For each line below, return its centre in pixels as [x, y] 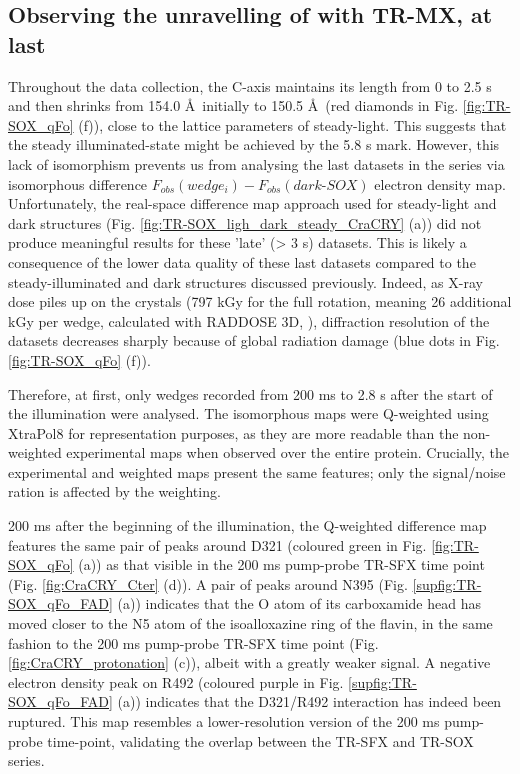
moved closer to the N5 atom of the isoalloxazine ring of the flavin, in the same [250, 623]
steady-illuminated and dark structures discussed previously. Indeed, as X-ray [245, 281]
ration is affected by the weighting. [114, 491]
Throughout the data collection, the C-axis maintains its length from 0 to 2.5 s [250, 85]
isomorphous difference [78, 183]
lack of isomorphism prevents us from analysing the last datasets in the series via [256, 163]
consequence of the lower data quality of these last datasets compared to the [242, 261]
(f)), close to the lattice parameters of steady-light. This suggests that [292, 124]
